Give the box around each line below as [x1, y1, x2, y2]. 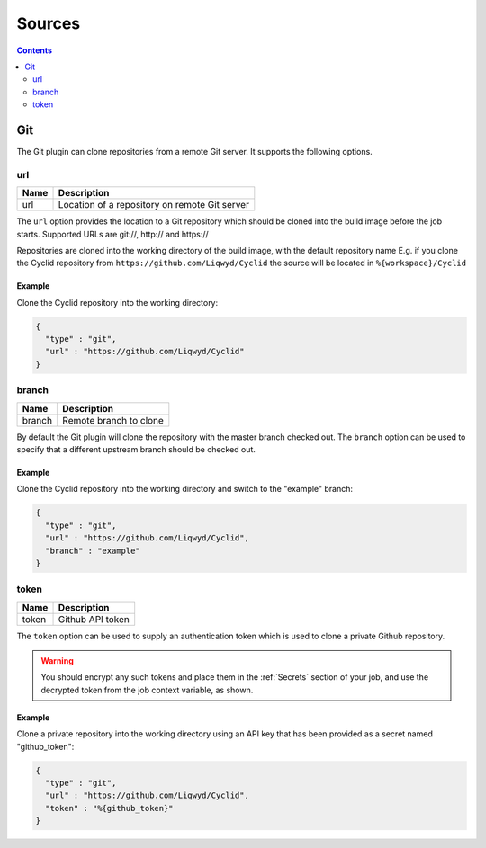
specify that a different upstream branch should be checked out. [16, 444, 256, 454]
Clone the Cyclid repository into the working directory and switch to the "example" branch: [16, 484, 354, 495]
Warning [40, 656, 74, 666]
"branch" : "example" [45, 545, 141, 556]
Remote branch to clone [62, 414, 164, 426]
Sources [16, 13, 81, 33]
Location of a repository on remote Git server [58, 199, 249, 211]
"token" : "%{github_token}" [45, 803, 175, 813]
